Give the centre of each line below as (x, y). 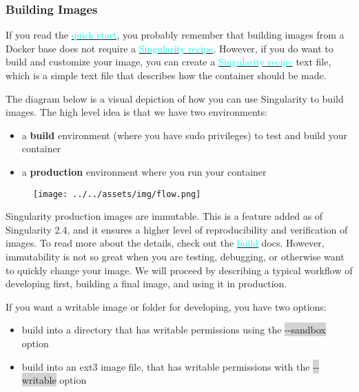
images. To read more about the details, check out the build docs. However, (165, 243)
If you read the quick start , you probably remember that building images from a (175, 35)
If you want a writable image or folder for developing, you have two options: (166, 306)
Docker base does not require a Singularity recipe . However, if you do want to (170, 48)
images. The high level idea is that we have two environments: (137, 112)
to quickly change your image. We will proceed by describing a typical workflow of (179, 270)
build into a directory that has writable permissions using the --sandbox (174, 330)
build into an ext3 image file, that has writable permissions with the (166, 366)
